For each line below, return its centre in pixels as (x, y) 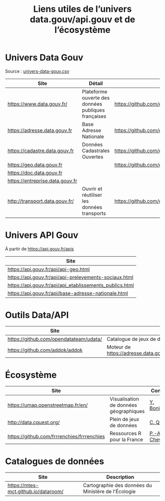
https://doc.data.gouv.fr (35, 173)
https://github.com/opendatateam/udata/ (55, 339)
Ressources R (125, 433)
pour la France (126, 440)
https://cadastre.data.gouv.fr (41, 150)
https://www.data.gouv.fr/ (38, 104)
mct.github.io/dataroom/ (36, 491)
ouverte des (96, 98)
